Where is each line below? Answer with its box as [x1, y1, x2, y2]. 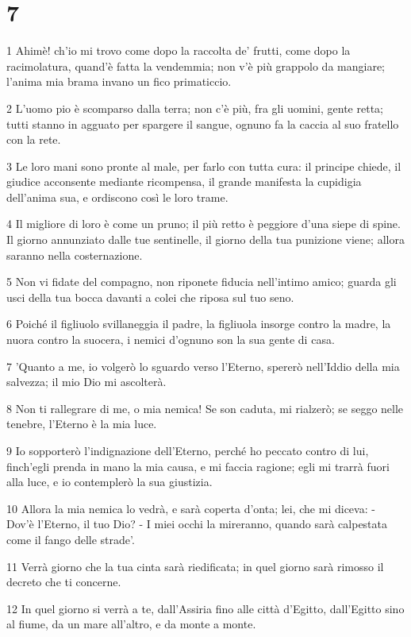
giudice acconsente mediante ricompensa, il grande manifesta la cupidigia [6, 173, 362, 190]
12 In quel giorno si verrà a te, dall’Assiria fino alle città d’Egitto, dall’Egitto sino [6, 600, 405, 616]
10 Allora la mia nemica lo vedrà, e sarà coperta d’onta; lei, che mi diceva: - [6, 500, 375, 516]
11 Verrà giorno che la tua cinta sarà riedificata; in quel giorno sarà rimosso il [6, 558, 384, 574]
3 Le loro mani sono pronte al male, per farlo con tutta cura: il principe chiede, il [6, 157, 401, 174]
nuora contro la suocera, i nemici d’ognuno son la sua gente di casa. [6, 331, 335, 348]
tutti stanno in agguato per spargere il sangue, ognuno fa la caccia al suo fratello [6, 115, 399, 132]
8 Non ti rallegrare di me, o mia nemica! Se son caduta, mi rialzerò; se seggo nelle [6, 400, 404, 416]
